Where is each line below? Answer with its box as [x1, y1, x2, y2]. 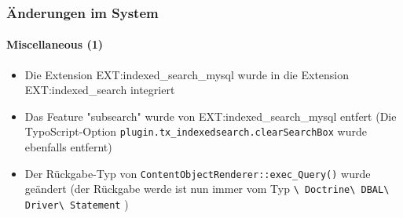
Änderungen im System [6, 2, 159, 22]
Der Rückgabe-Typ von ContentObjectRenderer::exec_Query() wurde [24, 165, 371, 181]
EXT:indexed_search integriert [24, 82, 175, 98]
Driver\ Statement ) [24, 195, 129, 212]
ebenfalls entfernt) [24, 139, 112, 155]
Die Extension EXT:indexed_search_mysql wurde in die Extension [24, 66, 350, 82]
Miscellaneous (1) [6, 36, 104, 53]
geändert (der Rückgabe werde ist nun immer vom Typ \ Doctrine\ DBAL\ [24, 180, 390, 197]
